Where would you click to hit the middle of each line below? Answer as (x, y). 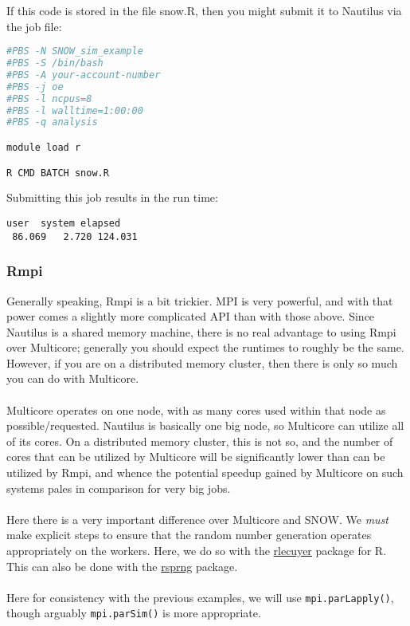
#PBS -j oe (35, 87)
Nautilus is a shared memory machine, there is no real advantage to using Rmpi (201, 331)
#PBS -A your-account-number (84, 75)
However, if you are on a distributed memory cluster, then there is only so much (202, 362)
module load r (44, 147)
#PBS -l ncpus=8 (49, 98)
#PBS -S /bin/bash (55, 63)
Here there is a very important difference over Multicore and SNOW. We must (198, 519)
